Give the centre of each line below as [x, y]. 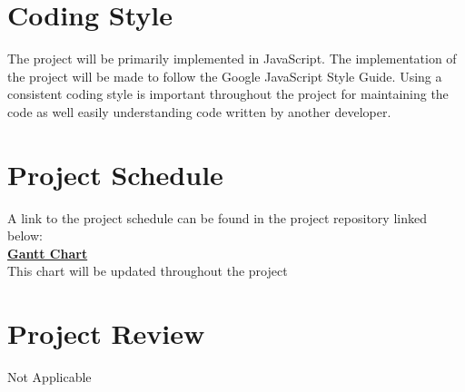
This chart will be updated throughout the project [148, 271]
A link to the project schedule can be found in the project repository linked [217, 217]
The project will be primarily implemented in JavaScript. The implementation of [232, 59]
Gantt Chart [48, 253]
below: [25, 235]
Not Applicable [49, 377]
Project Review [106, 333]
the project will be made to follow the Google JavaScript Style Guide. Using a [225, 76]
